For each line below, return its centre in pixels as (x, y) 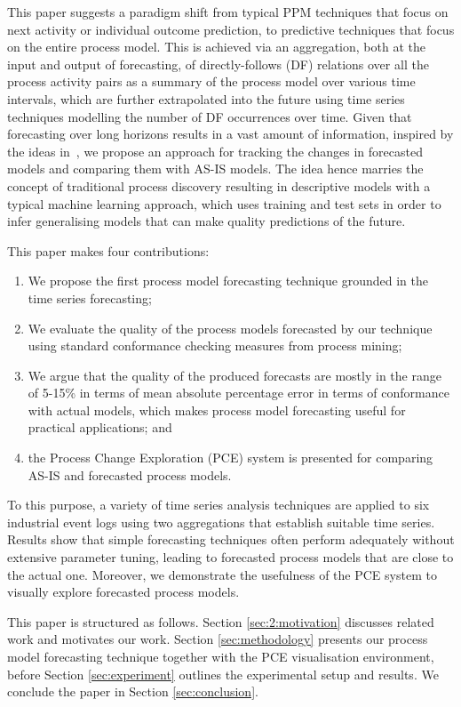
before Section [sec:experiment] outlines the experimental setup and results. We (223, 674)
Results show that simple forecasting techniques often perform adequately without (231, 539)
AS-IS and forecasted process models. (130, 474)
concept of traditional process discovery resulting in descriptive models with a (219, 185)
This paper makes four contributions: (108, 250)
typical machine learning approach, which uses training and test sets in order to (224, 203)
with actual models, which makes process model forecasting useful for (217, 410)
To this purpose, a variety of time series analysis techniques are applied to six (219, 505)
